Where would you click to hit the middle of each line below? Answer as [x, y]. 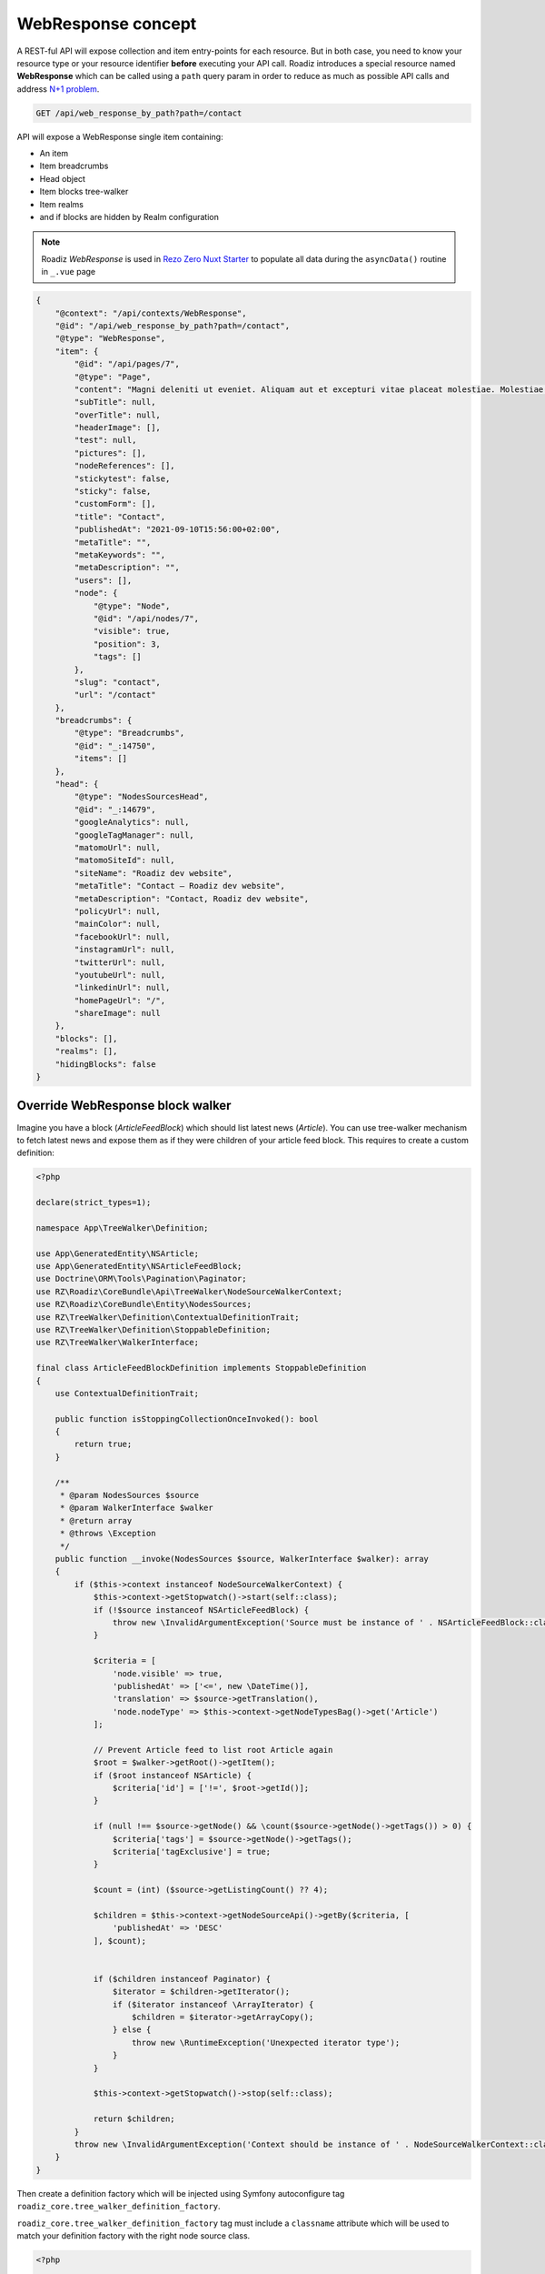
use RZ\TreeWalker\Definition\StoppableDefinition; [154, 1329]
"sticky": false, [113, 492]
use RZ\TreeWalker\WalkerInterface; [118, 1343]
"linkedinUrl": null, [122, 988]
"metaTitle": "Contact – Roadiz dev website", [179, 886]
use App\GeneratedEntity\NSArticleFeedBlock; [139, 1266]
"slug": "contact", [117, 682]
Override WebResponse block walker [124, 1106]
